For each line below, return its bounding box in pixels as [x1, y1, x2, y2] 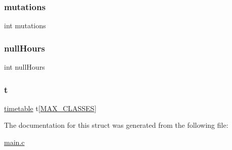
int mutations [4, 20, 46, 31]
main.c [4, 137, 25, 147]
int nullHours [4, 62, 45, 72]
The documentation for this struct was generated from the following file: [4, 120, 228, 130]
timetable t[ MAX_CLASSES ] [4, 103, 97, 113]
